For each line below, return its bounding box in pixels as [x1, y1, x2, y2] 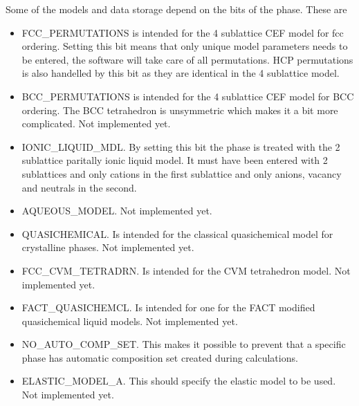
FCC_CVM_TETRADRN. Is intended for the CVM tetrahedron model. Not [21, 263, 351, 277]
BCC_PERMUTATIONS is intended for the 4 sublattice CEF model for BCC [21, 89, 354, 103]
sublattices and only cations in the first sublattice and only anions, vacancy [21, 166, 342, 181]
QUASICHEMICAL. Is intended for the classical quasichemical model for [21, 226, 333, 241]
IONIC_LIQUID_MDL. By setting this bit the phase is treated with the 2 [21, 139, 340, 154]
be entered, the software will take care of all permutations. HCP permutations [21, 52, 353, 66]
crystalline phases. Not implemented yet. [21, 240, 194, 255]
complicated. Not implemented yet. [21, 116, 171, 131]
